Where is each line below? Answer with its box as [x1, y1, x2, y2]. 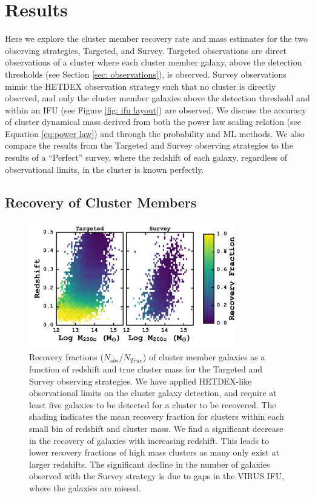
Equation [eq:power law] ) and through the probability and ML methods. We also [5, 127, 305, 140]
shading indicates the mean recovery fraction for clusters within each [29, 410, 284, 423]
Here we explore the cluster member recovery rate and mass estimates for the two [5, 32, 308, 45]
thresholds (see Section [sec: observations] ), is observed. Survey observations [5, 67, 287, 80]
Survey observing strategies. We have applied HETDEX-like [29, 374, 252, 387]
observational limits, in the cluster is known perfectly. [5, 163, 204, 175]
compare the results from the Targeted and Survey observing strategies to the [5, 139, 293, 152]
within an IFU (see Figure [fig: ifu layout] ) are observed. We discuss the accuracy [5, 103, 307, 116]
